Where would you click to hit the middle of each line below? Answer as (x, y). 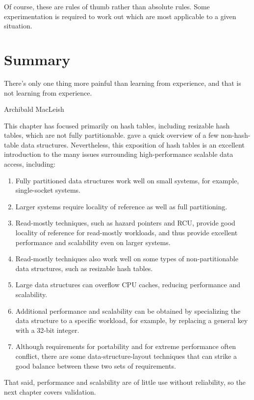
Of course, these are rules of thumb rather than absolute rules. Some (107, 6)
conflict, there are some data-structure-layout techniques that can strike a (126, 356)
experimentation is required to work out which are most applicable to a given (120, 16)
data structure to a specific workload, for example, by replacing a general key (132, 320)
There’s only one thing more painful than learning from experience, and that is (123, 83)
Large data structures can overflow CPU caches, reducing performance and (128, 285)
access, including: (30, 164)
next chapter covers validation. (50, 391)
